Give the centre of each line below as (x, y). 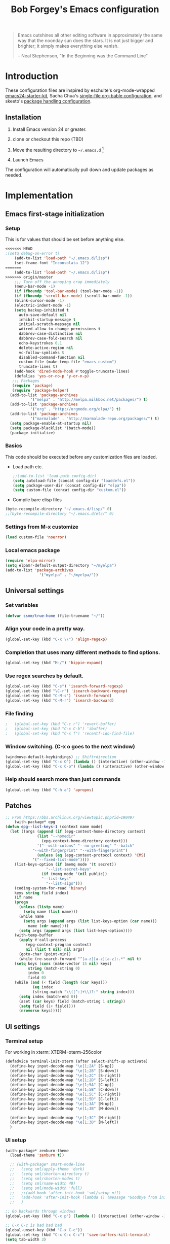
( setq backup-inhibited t (42, 310)
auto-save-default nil (42, 315)
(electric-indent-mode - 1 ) (43, 305)
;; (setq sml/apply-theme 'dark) (47, 1169)
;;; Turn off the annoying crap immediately (62, 282)
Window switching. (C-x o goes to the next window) (70, 746)
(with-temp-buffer (34, 935)
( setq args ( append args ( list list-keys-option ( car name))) (90, 921)
